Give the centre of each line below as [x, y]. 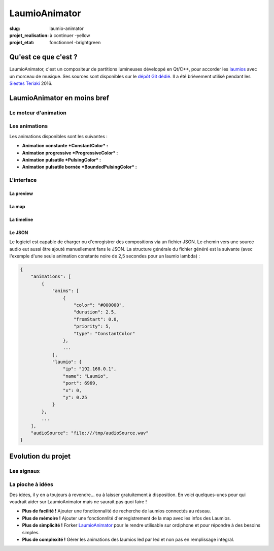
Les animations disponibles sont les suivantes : [58, 136]
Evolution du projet [40, 456]
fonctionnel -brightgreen [75, 43]
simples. [31, 532]
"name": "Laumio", [85, 376]
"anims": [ [66, 291]
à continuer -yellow [70, 35]
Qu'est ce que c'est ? [43, 57]
